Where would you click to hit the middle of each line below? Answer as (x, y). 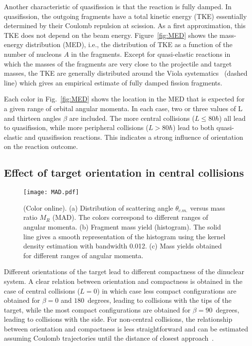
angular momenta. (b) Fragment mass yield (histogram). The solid (122, 226)
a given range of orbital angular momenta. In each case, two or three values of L (123, 108)
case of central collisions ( (42, 290)
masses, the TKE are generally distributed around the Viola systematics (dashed (126, 73)
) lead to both (193, 127)
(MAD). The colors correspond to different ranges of (130, 217)
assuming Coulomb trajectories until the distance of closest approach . (109, 338)
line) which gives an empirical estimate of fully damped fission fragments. (113, 82)
